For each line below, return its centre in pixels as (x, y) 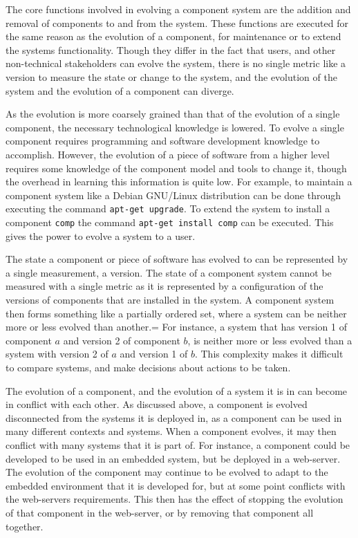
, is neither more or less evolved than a (270, 340)
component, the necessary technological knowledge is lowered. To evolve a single (175, 127)
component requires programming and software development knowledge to (163, 141)
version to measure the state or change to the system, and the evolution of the (171, 76)
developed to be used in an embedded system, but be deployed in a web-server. (173, 458)
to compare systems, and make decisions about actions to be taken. (148, 367)
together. (25, 526)
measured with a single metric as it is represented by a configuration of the (164, 286)
